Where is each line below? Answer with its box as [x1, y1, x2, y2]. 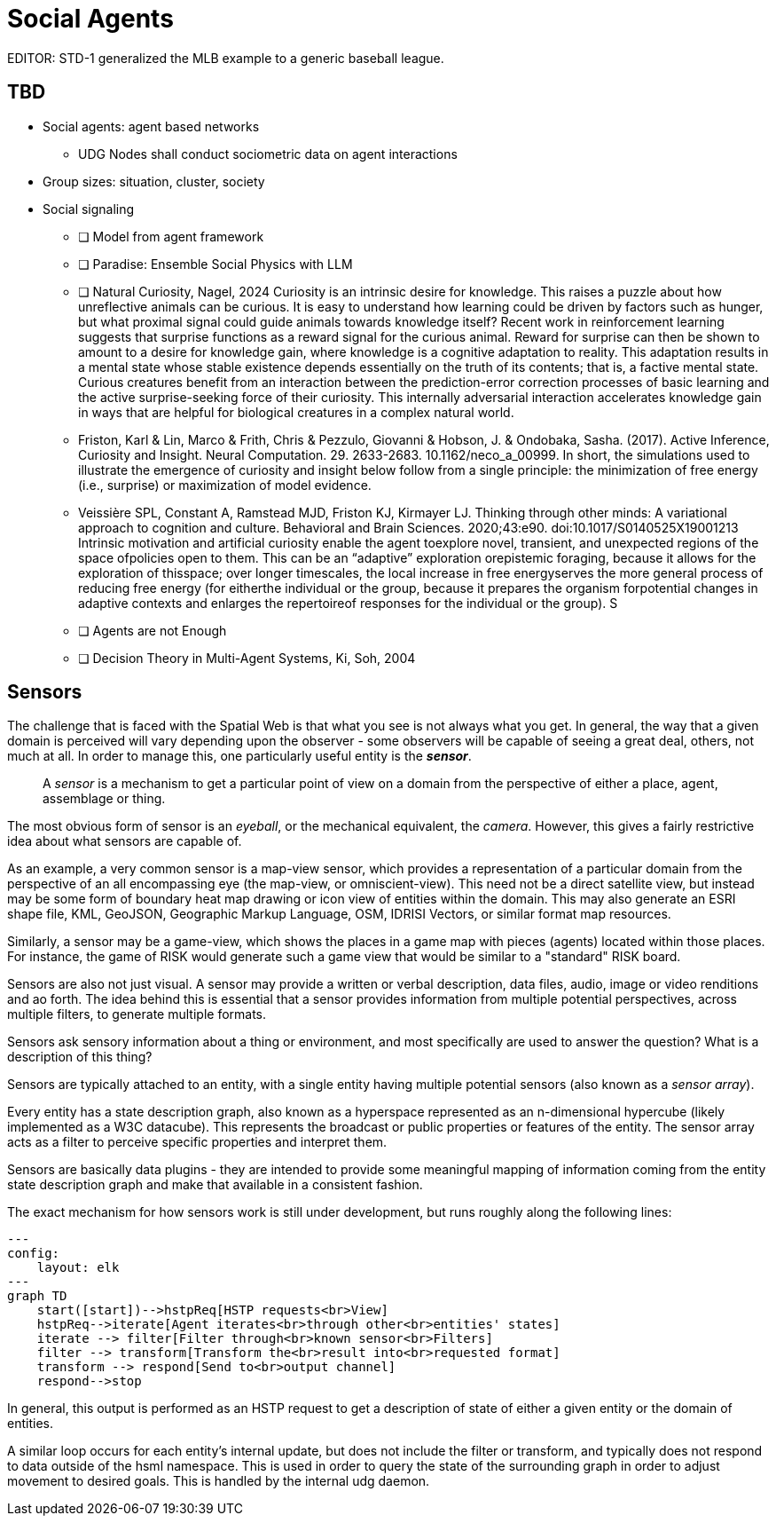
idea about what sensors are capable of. [7, 833, 242, 849]
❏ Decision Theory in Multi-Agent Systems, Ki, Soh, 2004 [78, 650, 416, 666]
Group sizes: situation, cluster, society [43, 173, 265, 189]
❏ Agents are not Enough [78, 622, 227, 638]
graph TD [7, 1289, 67, 1304]
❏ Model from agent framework [78, 228, 264, 244]
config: [7, 1246, 60, 1261]
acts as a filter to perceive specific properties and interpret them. [7, 1134, 388, 1150]
